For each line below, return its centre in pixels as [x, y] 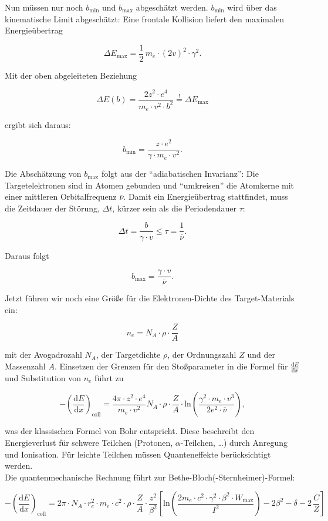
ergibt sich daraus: [38, 125]
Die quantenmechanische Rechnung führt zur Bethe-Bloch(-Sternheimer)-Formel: [150, 477]
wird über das [252, 7]
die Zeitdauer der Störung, [52, 208]
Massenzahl [25, 366]
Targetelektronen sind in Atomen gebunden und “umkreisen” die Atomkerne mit [150, 185]
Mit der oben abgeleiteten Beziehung [71, 75]
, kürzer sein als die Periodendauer [175, 208]
